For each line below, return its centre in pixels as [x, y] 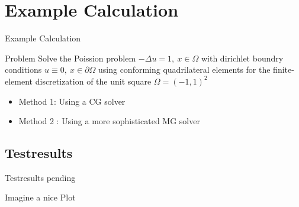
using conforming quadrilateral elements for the [184, 69]
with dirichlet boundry [242, 58]
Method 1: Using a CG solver [72, 101]
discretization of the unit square [93, 81]
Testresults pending [40, 177]
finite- [284, 69]
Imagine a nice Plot [40, 197]
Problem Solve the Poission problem [70, 58]
